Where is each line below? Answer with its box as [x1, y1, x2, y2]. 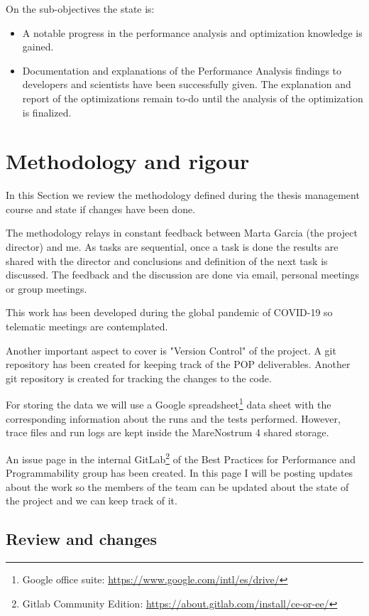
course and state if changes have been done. [6, 201, 196, 216]
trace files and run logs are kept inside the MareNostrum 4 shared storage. [6, 425, 329, 440]
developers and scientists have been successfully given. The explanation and [22, 77, 351, 92]
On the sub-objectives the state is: [6, 1, 155, 16]
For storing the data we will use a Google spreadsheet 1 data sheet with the [6, 395, 331, 412]
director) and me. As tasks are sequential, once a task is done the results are [6, 239, 338, 254]
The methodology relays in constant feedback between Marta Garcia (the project [6, 225, 358, 240]
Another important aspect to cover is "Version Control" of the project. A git [6, 342, 336, 357]
